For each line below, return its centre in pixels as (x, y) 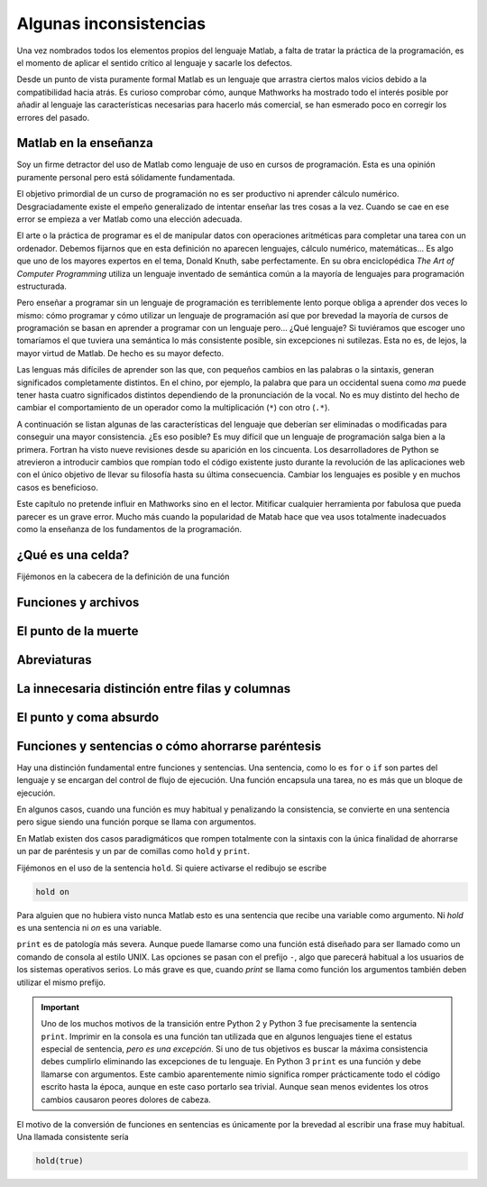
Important (60, 1007)
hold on (52, 892)
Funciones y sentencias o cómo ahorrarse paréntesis (169, 745)
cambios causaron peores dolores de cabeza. (126, 1100)
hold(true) (60, 1161)
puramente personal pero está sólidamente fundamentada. (126, 177)
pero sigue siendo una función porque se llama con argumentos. (137, 822)
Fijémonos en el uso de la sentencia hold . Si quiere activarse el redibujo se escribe (172, 868)
